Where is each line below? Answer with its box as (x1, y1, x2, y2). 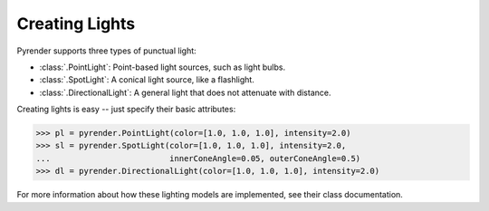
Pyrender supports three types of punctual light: (16, 45, 197, 56)
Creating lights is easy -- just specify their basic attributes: (16, 104, 236, 115)
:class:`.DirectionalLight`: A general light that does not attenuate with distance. (39, 87, 331, 98)
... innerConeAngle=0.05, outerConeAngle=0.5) (35, 153, 361, 163)
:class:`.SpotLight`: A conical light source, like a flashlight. (39, 74, 255, 85)
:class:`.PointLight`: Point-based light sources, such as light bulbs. (39, 62, 285, 72)
